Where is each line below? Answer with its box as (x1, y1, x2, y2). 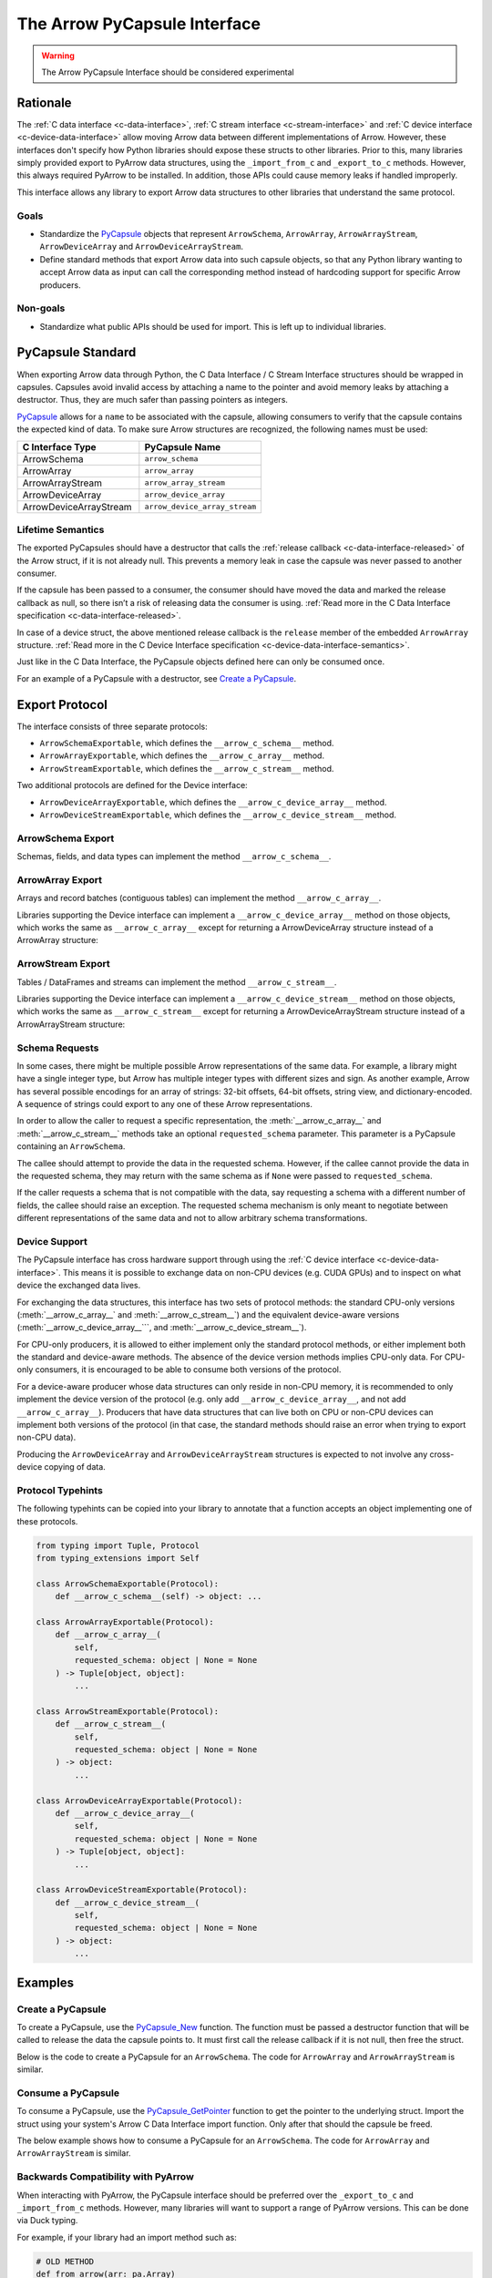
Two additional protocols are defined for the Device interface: (16, 780, 248, 791)
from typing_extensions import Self (36, 1554, 200, 1564)
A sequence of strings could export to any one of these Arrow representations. (16, 1099, 313, 1110)
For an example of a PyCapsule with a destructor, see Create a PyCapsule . (16, 672, 297, 683)
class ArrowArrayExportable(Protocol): (36, 1617, 214, 1627)
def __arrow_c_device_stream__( (55, 1897, 200, 1908)
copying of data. (44, 1462, 107, 1472)
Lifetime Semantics (16, 523, 105, 536)
